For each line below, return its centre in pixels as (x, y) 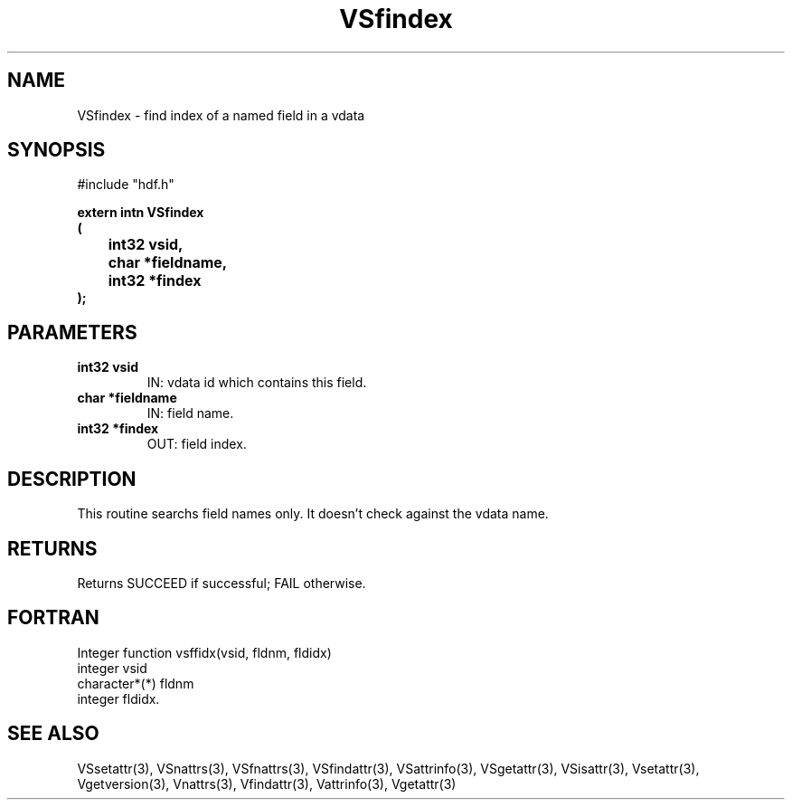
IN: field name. (190, 413)
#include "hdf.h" (126, 185)
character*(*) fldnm (136, 683)
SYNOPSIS (57, 150)
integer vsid (112, 668)
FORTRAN (53, 618)
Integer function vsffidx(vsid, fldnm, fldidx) (204, 652)
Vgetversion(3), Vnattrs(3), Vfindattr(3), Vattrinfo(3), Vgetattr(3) (267, 783)
